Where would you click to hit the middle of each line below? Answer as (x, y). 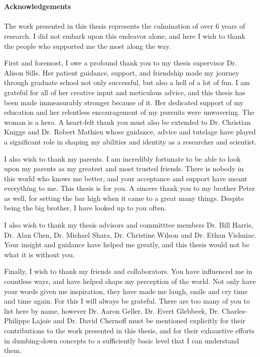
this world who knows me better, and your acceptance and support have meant (126, 178)
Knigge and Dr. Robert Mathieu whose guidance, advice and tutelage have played (130, 132)
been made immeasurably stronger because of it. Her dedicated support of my (124, 102)
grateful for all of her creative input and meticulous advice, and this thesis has (125, 92)
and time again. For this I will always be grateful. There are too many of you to (127, 301)
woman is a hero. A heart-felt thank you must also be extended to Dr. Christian (127, 122)
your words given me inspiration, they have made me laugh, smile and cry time (126, 291)
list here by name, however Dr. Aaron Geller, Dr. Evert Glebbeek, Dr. (112, 310)
